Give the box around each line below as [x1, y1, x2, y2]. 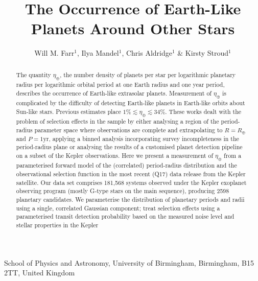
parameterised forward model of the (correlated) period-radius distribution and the [16, 161, 237, 170]
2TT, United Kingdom [4, 267, 75, 278]
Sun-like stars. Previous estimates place [16, 107, 121, 115]
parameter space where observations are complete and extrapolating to [34, 125, 223, 134]
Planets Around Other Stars [31, 18, 235, 39]
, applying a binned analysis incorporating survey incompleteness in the [49, 134, 239, 143]
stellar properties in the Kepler [16, 221, 99, 229]
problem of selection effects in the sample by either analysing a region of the [16, 117, 219, 126]
